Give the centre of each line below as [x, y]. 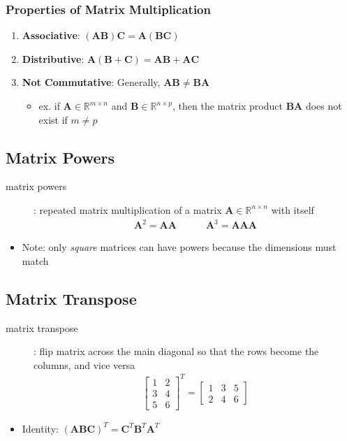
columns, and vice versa [84, 364]
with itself [293, 209]
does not [324, 106]
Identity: [40, 428]
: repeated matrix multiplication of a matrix [128, 209]
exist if [53, 119]
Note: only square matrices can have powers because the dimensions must [179, 247]
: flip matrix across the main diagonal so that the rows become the [176, 351]
